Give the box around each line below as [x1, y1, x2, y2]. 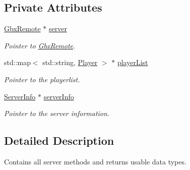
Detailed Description [4, 133, 114, 148]
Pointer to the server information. [4, 108, 110, 119]
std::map [4, 57, 31, 68]
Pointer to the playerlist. [4, 74, 80, 84]
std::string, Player [42, 57, 98, 68]
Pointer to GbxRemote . [4, 40, 76, 50]
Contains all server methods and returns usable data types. [4, 156, 186, 166]
